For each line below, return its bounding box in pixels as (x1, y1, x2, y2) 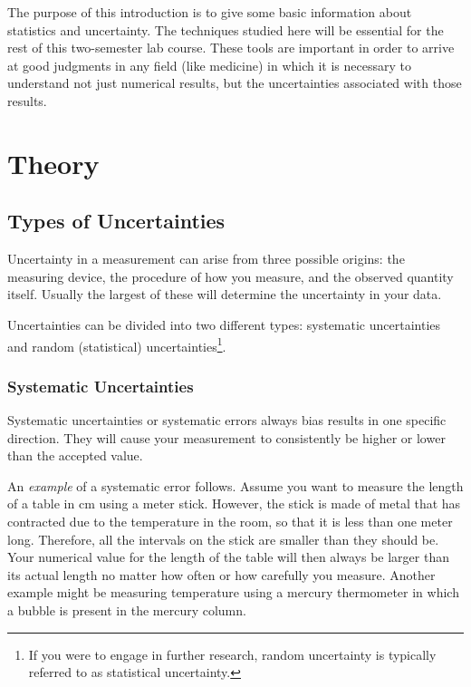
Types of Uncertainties (7, 207, 226, 235)
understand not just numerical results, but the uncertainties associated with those (7, 73, 462, 92)
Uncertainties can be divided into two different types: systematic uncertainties (7, 314, 441, 334)
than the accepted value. (7, 446, 143, 465)
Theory (7, 144, 100, 181)
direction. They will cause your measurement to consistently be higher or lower (7, 428, 446, 447)
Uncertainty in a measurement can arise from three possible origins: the (7, 249, 405, 268)
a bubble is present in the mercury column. (7, 600, 246, 619)
